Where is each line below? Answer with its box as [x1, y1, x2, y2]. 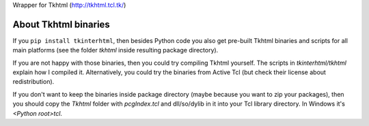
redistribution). [12, 78, 55, 86]
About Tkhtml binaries [12, 18, 111, 30]
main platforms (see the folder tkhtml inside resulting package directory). [12, 46, 219, 54]
